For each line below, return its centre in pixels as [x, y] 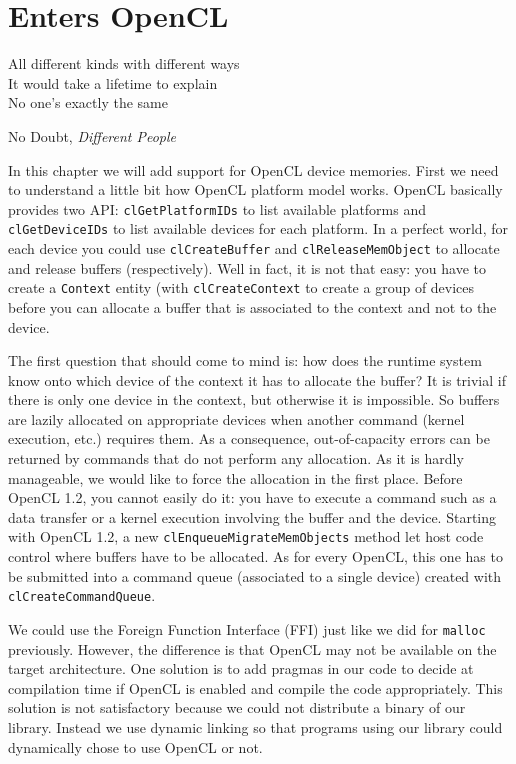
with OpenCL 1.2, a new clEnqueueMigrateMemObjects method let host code [246, 536]
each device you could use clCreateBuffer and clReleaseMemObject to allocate [254, 248]
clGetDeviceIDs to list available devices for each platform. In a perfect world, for [258, 228]
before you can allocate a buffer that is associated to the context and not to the [252, 306]
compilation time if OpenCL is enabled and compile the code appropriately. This [255, 687]
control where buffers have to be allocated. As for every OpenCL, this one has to [255, 556]
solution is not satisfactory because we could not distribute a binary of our [237, 707]
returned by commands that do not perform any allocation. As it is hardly [236, 458]
